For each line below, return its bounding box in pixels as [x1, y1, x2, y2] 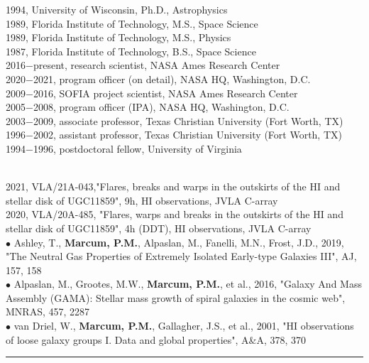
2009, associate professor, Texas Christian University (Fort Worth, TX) [33, 113, 343, 128]
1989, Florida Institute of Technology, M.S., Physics [6, 30, 231, 45]
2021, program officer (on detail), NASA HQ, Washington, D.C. [33, 71, 311, 86]
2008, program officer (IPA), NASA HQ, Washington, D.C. [33, 99, 290, 114]
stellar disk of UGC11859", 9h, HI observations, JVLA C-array [6, 193, 278, 207]
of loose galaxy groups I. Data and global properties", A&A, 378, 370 [6, 332, 307, 347]
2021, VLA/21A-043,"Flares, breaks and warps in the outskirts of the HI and [6, 179, 341, 194]
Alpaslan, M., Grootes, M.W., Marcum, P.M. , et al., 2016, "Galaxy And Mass [13, 276, 362, 291]
